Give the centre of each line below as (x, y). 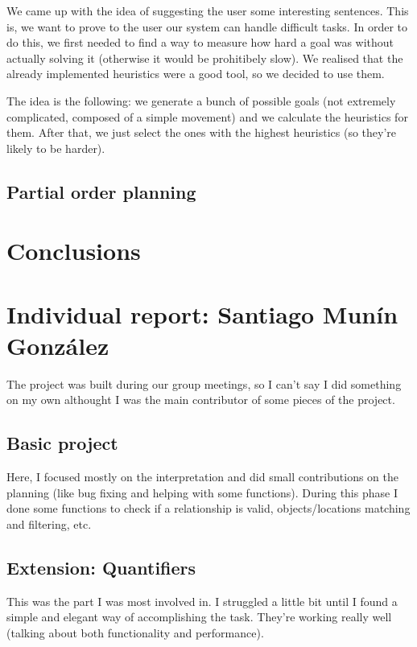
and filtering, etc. (49, 523)
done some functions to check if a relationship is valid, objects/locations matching (208, 508)
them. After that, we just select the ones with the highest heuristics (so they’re (201, 132)
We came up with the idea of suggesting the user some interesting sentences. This (208, 10)
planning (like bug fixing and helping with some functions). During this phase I (202, 492)
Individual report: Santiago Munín (202, 313)
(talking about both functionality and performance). (135, 632)
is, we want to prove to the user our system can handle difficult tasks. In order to (207, 26)
